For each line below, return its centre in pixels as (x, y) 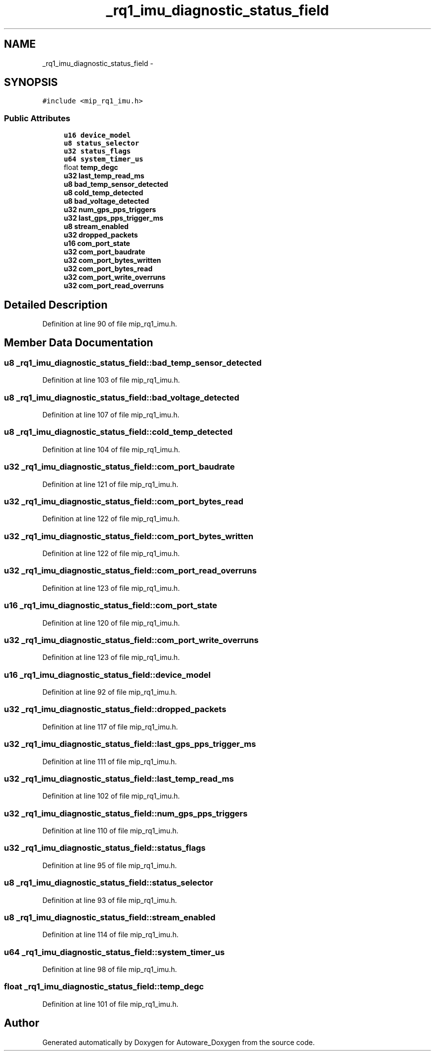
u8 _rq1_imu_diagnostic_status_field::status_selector (109, 883)
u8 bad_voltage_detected (107, 201)
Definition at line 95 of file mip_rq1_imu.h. (110, 865)
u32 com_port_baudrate (105, 252)
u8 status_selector (102, 143)
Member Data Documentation (79, 343)
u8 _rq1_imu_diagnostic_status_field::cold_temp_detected (118, 432)
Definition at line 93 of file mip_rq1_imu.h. (110, 900)
